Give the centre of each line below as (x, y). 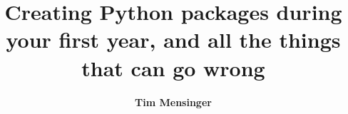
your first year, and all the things (173, 40)
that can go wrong (173, 67)
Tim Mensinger (173, 102)
